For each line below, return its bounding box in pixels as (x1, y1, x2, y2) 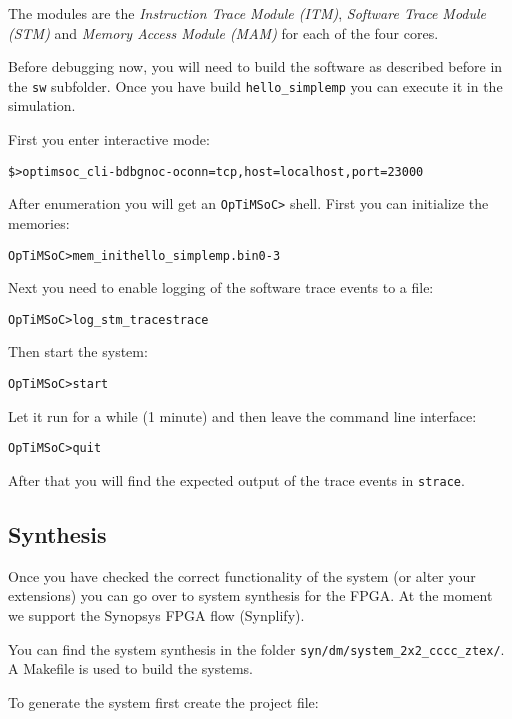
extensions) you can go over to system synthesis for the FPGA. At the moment (8, 585, 493, 606)
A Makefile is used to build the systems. (8, 658, 253, 679)
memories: (8, 212, 70, 233)
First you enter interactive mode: (8, 129, 210, 150)
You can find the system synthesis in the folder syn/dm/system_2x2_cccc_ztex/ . (8, 638, 505, 659)
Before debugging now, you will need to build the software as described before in (8, 56, 503, 77)
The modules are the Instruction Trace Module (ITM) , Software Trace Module (8, 3, 487, 23)
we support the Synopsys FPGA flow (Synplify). (8, 604, 305, 625)
